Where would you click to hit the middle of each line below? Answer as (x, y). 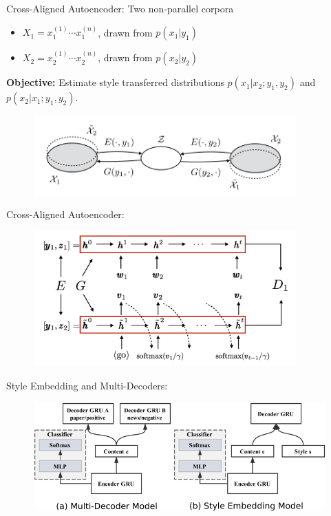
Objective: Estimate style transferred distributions (115, 82)
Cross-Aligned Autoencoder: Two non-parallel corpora (120, 8)
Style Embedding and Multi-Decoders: (87, 385)
